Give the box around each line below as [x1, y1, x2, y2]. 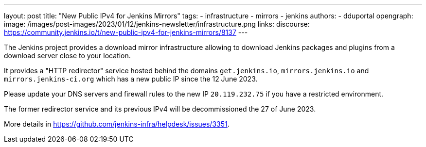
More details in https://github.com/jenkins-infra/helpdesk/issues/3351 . [4, 120, 230, 128]
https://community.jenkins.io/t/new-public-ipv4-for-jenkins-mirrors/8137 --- [4, 28, 248, 36]
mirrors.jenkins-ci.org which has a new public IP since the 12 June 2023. [4, 75, 258, 83]
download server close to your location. [4, 51, 131, 60]
